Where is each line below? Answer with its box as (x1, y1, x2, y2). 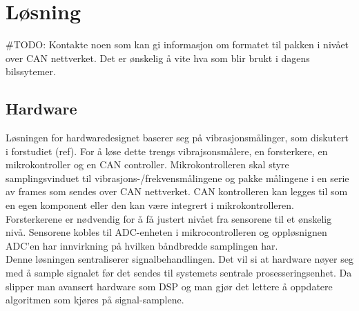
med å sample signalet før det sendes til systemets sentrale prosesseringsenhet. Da (6, 265, 352, 280)
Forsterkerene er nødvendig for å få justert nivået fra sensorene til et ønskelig (6, 211, 332, 225)
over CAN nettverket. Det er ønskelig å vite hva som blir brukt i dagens (6, 50, 310, 65)
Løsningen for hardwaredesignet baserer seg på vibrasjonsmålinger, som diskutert (6, 130, 349, 145)
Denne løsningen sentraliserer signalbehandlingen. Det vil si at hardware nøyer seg (6, 252, 353, 266)
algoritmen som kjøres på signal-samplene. (6, 292, 184, 307)
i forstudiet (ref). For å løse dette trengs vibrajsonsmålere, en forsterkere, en (6, 143, 328, 158)
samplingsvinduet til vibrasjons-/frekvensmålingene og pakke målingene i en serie (6, 170, 349, 185)
